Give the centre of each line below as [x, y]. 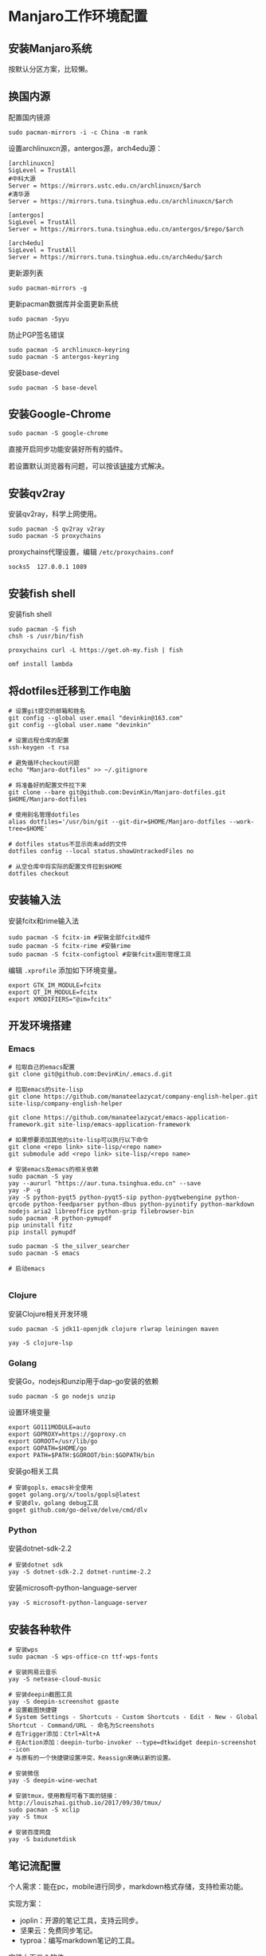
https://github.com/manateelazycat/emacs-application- [136, 1117]
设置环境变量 [29, 1413]
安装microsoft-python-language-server [73, 1588]
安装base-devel [34, 373]
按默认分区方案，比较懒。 [50, 69]
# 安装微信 [24, 1774]
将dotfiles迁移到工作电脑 [70, 691]
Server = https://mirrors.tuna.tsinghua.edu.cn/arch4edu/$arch [115, 257]
